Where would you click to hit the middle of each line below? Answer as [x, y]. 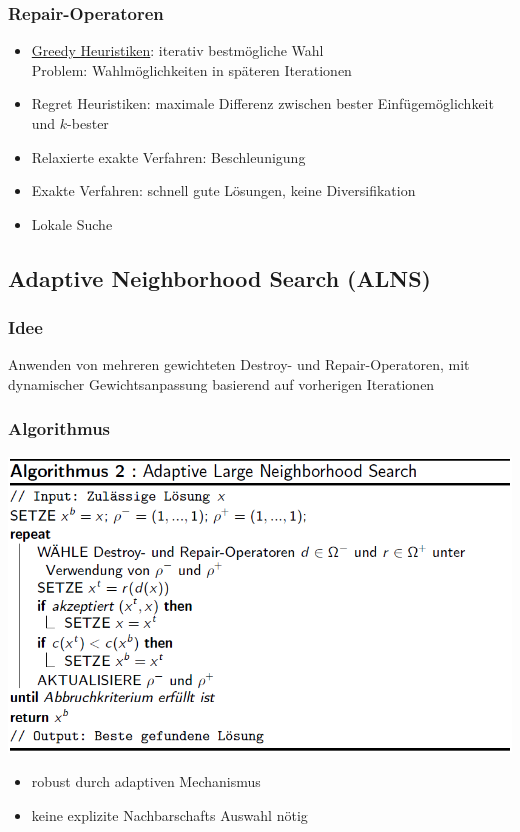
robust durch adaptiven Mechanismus [146, 780]
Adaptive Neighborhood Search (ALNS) [219, 277]
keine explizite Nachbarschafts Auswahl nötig [169, 814]
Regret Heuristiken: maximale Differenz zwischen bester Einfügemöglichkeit [262, 103]
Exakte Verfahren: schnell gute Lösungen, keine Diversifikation [223, 190]
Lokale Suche [72, 223]
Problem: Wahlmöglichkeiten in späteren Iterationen [191, 69]
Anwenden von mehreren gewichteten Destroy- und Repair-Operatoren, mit [239, 364]
